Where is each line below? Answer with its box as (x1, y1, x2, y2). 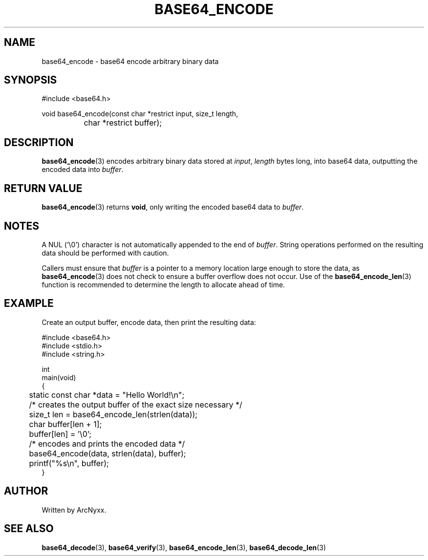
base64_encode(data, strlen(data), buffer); (29, 448, 186, 458)
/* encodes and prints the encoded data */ (29, 438, 185, 449)
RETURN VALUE (4, 182, 83, 194)
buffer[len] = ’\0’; (29, 429, 91, 439)
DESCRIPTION (4, 136, 74, 149)
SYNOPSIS (4, 74, 57, 86)
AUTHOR (4, 485, 48, 497)
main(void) (42, 373, 76, 382)
